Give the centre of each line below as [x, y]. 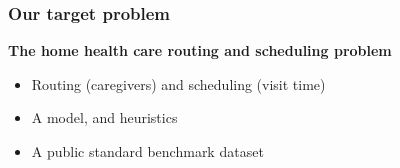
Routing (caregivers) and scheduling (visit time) [178, 83]
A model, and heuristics [104, 117]
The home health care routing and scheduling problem [200, 50]
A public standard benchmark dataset [147, 151]
